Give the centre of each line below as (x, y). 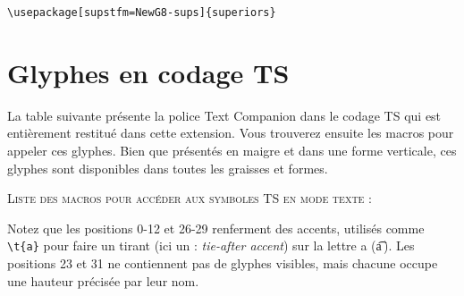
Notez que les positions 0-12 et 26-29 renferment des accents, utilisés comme (216, 228)
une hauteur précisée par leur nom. (103, 280)
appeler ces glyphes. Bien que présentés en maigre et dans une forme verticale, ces (232, 150)
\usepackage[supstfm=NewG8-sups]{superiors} (142, 13)
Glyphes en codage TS (148, 72)
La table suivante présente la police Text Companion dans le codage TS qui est (224, 115)
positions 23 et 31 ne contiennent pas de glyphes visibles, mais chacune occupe (223, 263)
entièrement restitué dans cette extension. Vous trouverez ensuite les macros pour (231, 133)
